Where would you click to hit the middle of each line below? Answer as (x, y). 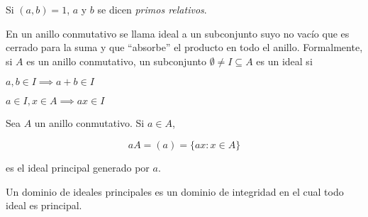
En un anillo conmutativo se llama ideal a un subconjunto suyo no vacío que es (178, 33)
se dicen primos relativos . (152, 9)
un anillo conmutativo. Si (89, 123)
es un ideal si (284, 61)
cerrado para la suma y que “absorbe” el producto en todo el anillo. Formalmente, (184, 47)
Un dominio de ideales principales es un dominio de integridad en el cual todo (175, 191)
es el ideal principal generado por (78, 167)
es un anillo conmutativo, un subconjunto (116, 61)
